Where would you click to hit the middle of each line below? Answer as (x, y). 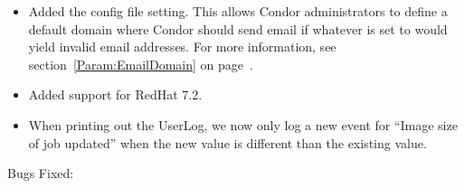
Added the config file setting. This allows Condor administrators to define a (238, 11)
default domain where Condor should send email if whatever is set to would (238, 28)
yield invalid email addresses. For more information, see (182, 47)
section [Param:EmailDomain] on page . (141, 64)
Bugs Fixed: (41, 173)
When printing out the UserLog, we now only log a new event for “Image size (243, 124)
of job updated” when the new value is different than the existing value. (228, 142)
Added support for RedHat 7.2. (115, 94)
